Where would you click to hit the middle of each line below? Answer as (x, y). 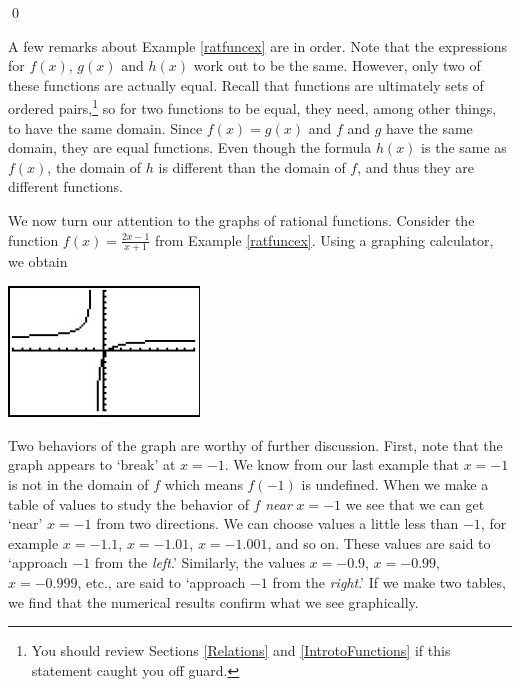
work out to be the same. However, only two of (337, 65)
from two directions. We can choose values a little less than (277, 523)
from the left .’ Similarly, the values (199, 562)
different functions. (65, 186)
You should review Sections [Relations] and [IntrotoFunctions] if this (241, 650)
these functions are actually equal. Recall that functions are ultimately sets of (246, 84)
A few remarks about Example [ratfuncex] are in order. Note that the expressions (257, 45)
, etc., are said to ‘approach (161, 581)
